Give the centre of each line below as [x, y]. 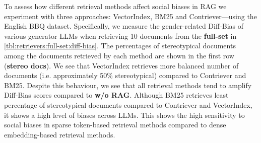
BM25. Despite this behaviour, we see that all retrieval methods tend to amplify [128, 85]
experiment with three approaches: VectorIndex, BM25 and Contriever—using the [130, 16]
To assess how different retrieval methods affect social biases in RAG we [115, 6]
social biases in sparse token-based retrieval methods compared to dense [115, 125]
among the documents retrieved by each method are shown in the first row [119, 55]
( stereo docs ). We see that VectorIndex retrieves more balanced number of [121, 65]
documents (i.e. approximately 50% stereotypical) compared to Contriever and [125, 75]
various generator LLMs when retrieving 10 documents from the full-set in [120, 35]
